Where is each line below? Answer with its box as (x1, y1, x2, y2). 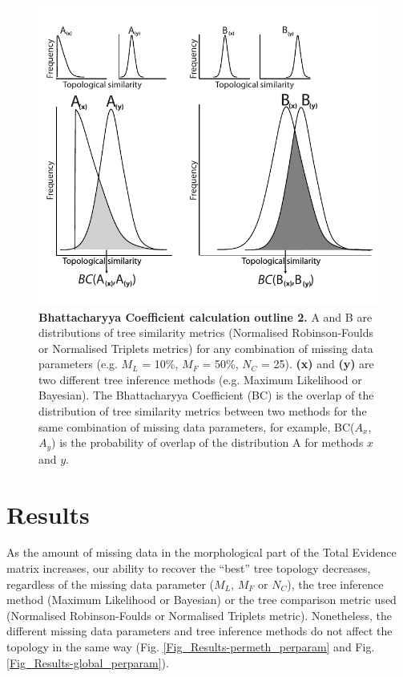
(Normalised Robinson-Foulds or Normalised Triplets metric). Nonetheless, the (6, 606, 393, 623)
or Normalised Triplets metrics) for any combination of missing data (38, 339, 373, 356)
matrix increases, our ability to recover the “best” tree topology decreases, (6, 560, 371, 577)
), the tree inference (287, 575, 384, 592)
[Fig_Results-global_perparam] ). (6, 654, 169, 671)
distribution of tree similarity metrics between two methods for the (38, 403, 367, 420)
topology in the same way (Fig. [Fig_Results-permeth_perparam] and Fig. (6, 638, 375, 655)
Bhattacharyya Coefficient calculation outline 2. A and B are (38, 308, 373, 325)
